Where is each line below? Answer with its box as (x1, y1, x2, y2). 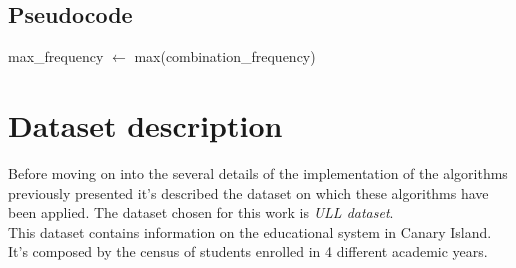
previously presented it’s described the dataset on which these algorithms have (8, 182, 489, 203)
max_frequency (8, 46, 104, 67)
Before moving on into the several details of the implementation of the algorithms (8, 162, 508, 183)
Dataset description (8, 104, 283, 145)
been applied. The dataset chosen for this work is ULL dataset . (8, 202, 394, 223)
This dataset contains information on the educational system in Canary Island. (8, 221, 492, 242)
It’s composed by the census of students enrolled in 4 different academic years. (8, 241, 488, 262)
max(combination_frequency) (134, 46, 316, 67)
